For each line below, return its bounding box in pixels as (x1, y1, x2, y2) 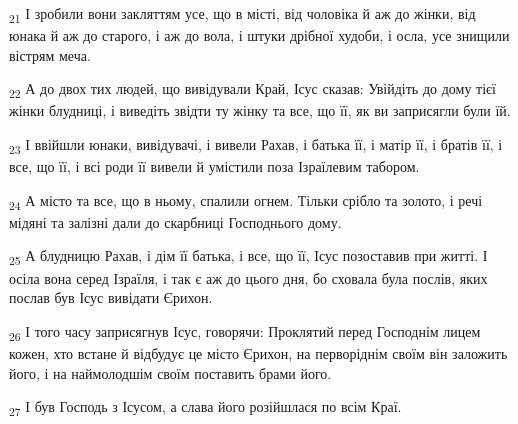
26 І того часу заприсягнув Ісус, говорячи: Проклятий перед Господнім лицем (9, 320, 481, 344)
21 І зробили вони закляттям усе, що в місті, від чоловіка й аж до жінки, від (9, 3, 476, 26)
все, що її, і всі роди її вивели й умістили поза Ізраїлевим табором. (9, 156, 420, 177)
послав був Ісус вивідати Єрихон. (9, 287, 213, 308)
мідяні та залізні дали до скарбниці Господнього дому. (9, 211, 342, 232)
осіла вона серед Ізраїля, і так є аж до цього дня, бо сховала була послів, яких (9, 267, 488, 288)
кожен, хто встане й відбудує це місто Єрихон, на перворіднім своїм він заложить (9, 342, 508, 363)
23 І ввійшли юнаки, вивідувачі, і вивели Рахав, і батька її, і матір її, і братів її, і (9, 134, 503, 157)
